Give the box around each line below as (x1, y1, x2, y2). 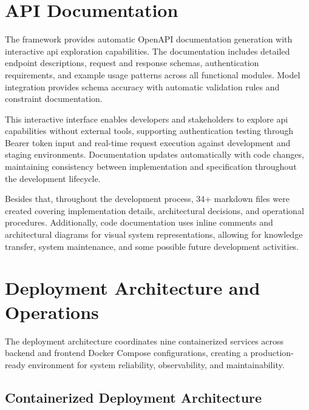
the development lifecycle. (5, 172, 101, 184)
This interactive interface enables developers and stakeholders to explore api (5, 112, 288, 125)
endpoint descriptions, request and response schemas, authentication (5, 56, 259, 69)
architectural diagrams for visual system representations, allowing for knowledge (5, 228, 303, 241)
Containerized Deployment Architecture (5, 388, 262, 406)
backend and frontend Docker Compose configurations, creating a (5, 346, 248, 359)
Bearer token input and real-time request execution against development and (5, 136, 291, 149)
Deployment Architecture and (5, 275, 260, 300)
